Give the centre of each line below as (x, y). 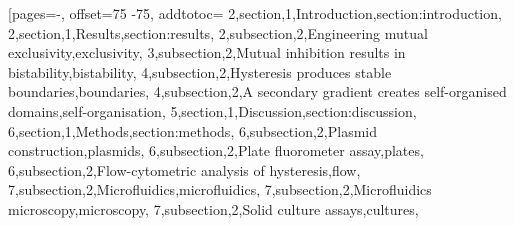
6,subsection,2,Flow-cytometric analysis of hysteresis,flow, (184, 169)
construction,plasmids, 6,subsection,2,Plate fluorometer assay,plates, (216, 150)
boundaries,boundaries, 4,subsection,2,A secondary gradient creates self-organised (257, 91)
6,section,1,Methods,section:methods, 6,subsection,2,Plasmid (193, 130)
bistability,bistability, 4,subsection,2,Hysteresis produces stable (200, 71)
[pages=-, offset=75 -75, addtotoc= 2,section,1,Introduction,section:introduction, (255, 13)
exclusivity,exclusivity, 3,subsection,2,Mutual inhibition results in (207, 52)
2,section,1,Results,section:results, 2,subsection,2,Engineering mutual (218, 32)
